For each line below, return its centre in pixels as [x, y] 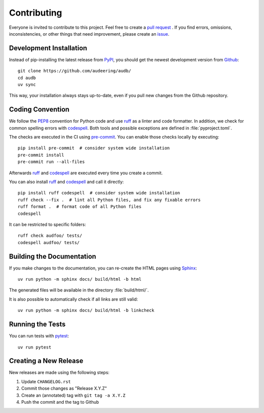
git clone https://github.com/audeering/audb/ [75, 71]
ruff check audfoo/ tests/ [50, 236]
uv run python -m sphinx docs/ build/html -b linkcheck [86, 310]
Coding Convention [39, 110]
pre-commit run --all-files [51, 162]
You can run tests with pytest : [39, 336]
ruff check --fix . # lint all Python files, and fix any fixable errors [109, 200]
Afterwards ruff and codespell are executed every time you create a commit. [86, 173]
